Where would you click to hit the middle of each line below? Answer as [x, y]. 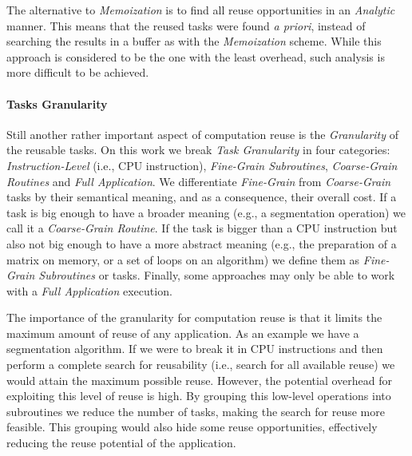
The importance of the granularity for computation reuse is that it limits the [194, 317]
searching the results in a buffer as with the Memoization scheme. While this [194, 41]
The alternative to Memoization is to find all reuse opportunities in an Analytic [201, 10]
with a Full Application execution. [89, 290]
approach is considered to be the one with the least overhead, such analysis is [196, 56]
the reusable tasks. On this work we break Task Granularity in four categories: [198, 150]
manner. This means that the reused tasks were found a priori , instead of [186, 25]
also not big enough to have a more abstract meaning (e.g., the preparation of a [202, 243]
